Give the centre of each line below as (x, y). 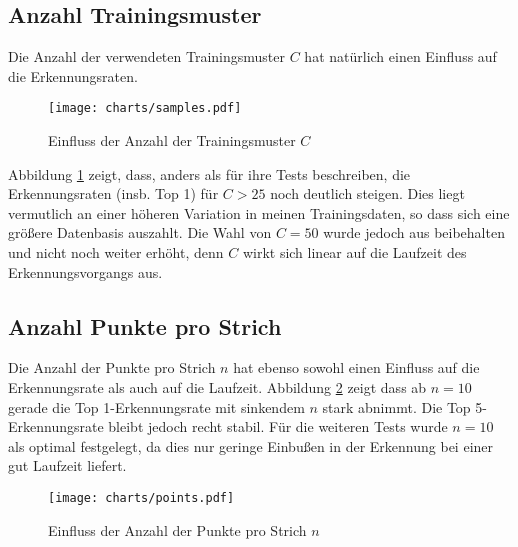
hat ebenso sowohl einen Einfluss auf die (356, 367)
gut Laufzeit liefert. (67, 465)
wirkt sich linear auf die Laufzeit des (354, 252)
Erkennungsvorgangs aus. (85, 271)
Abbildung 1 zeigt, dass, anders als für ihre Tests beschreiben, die (209, 173)
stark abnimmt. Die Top (396, 406)
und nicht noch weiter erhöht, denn (116, 252)
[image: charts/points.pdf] (141, 497)
